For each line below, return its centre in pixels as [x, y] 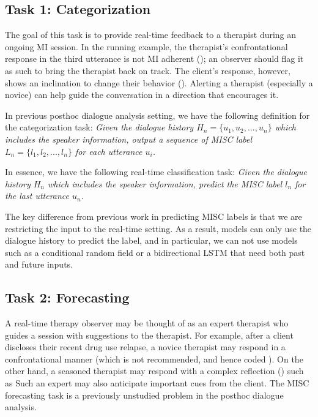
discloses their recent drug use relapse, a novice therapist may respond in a [145, 347]
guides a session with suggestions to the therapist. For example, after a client [149, 335]
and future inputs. [39, 264]
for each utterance [109, 151]
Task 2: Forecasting [67, 297]
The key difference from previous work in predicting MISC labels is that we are [153, 216]
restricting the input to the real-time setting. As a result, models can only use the [158, 228]
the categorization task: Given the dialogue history [99, 127]
